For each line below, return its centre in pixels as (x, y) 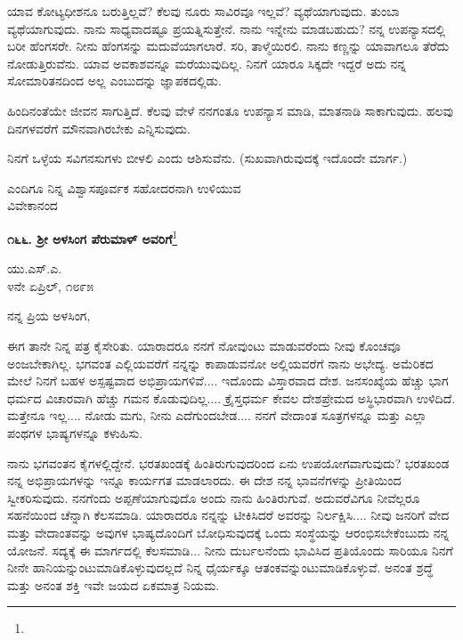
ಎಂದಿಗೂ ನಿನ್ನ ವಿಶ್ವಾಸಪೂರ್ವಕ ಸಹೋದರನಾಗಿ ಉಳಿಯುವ (124, 187)
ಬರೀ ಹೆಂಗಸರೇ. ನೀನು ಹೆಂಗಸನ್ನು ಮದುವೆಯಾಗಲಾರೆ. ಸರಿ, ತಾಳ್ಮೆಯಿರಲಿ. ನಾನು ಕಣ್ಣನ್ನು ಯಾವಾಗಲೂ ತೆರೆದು (228, 46)
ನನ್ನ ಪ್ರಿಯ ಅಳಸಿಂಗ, (49, 316)
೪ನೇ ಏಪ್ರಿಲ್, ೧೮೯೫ (51, 285)
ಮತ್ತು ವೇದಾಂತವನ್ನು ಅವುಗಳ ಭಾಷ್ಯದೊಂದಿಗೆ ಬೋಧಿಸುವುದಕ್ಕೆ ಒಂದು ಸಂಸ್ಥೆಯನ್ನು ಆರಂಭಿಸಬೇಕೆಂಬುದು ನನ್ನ (228, 532)
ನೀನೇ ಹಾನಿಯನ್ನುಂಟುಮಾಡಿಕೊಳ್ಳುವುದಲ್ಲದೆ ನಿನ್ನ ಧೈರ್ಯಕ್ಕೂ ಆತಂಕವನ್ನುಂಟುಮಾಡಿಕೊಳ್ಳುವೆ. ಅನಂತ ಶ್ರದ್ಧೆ (220, 567)
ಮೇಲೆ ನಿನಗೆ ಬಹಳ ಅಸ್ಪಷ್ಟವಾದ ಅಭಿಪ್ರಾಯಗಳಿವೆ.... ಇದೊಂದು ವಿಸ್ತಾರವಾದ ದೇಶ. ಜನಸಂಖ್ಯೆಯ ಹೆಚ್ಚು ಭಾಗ (228, 381)
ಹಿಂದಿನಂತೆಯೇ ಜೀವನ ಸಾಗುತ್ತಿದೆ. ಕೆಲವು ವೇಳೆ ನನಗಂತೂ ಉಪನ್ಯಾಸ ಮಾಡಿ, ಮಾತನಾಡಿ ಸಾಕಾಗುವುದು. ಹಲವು (230, 110)
